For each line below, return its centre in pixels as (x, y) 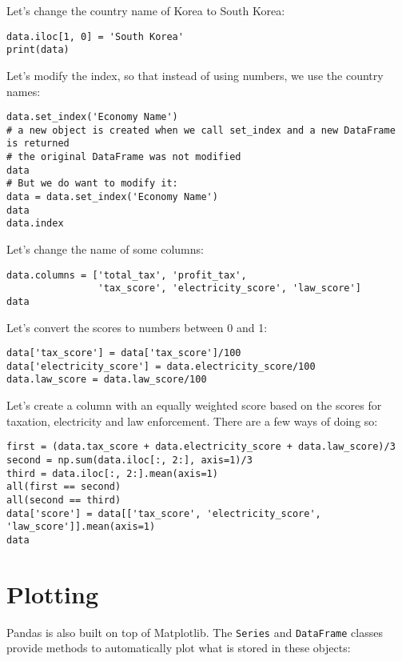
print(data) (38, 50)
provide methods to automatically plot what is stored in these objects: (179, 648)
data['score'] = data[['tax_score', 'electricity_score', (164, 513)
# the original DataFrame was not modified (124, 157)
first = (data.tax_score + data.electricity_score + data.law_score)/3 (201, 447)
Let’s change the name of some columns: (105, 249)
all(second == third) (64, 500)
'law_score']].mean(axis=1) (81, 527)
